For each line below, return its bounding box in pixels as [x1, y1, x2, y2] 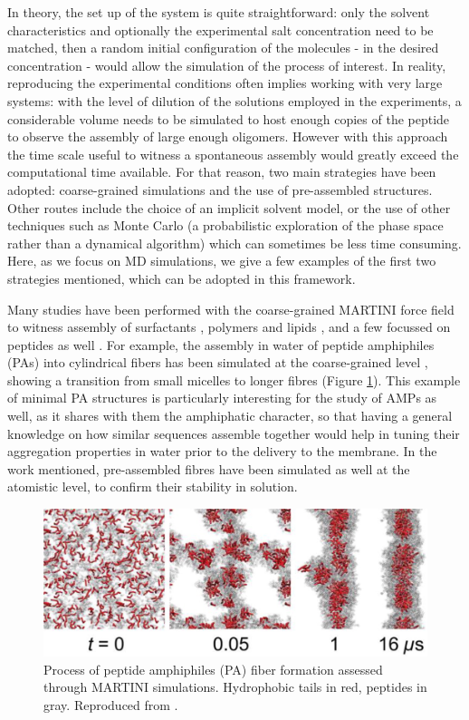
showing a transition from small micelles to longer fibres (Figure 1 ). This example [7, 370, 461, 389]
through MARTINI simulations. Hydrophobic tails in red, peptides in [43, 677, 427, 696]
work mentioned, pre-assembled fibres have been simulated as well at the [7, 459, 410, 478]
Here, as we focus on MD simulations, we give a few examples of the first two [7, 251, 436, 270]
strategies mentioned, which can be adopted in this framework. [7, 268, 356, 287]
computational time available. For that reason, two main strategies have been [7, 162, 436, 181]
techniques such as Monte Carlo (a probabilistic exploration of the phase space [7, 216, 444, 235]
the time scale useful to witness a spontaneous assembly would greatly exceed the [7, 144, 459, 163]
